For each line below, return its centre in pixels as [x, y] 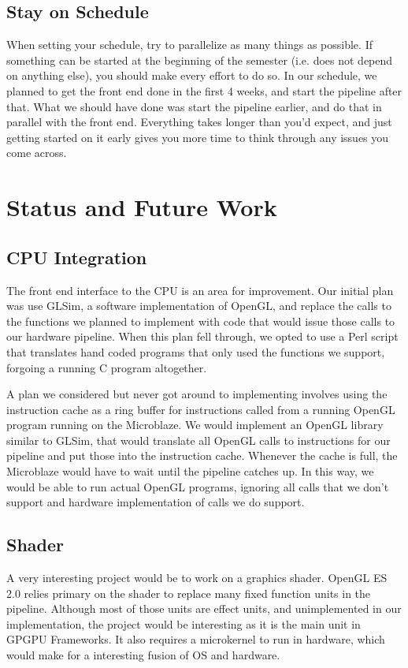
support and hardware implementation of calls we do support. [156, 502]
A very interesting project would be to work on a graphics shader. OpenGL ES [197, 578]
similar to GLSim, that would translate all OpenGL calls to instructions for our [198, 440]
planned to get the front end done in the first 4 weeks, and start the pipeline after [204, 90]
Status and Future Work [142, 207]
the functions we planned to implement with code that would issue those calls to [201, 321]
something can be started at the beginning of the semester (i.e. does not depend [200, 60]
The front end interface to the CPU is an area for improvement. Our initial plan [200, 290]
